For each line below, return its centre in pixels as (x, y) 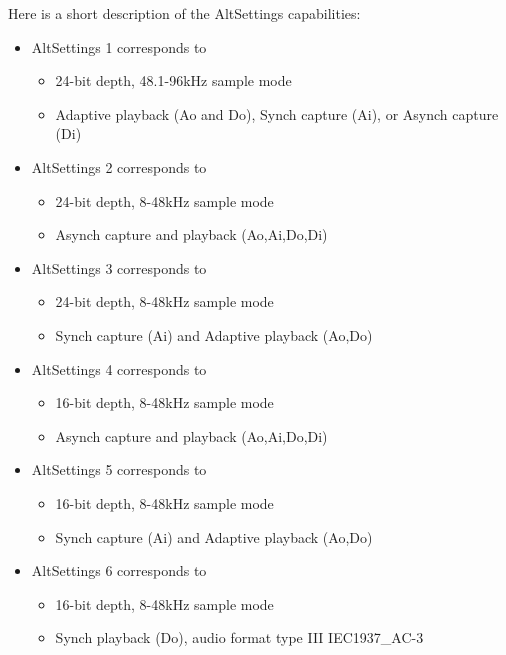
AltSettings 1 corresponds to (119, 46)
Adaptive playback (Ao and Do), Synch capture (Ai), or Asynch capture (277, 113)
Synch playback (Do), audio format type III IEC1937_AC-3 (239, 637)
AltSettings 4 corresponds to (119, 368)
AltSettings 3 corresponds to (119, 267)
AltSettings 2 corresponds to (119, 166)
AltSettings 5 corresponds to (119, 469)
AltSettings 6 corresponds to (119, 570)
